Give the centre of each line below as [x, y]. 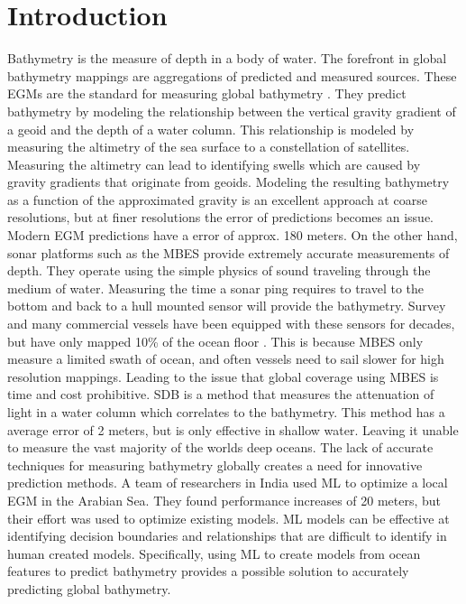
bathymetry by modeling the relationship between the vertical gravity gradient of [232, 111]
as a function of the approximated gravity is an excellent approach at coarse [217, 199]
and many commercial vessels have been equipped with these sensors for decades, [231, 324]
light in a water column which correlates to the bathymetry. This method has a [226, 412]
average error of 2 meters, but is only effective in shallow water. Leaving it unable [233, 429]
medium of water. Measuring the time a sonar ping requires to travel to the [216, 288]
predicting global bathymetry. [89, 588]
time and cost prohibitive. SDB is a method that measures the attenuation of [221, 394]
